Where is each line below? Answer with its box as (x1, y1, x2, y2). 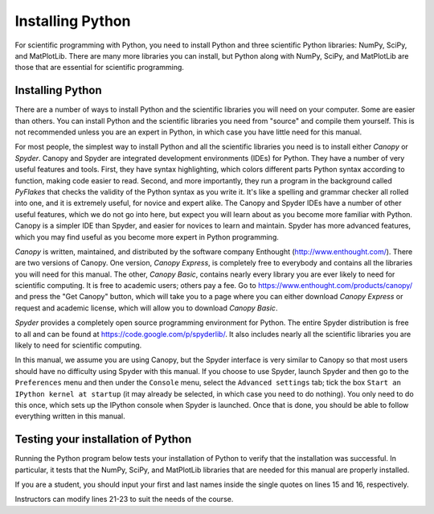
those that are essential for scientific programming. (14, 63, 185, 72)
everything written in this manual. (14, 411, 126, 421)
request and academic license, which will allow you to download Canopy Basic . (14, 302, 278, 313)
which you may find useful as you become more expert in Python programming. (14, 232, 279, 241)
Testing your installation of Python (14, 433, 192, 446)
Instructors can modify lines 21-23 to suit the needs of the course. (14, 495, 234, 504)
